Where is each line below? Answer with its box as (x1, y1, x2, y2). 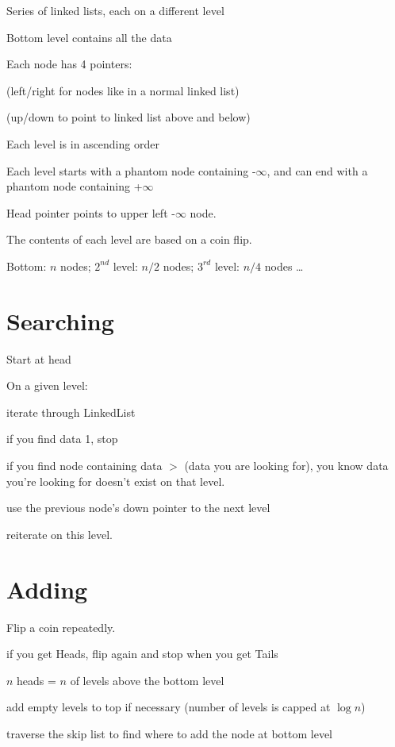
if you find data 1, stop (6, 430, 118, 447)
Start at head (6, 350, 71, 367)
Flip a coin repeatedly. (6, 618, 116, 635)
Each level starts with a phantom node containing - (6, 162, 256, 179)
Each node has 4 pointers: (6, 56, 132, 72)
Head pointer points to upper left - (6, 204, 175, 221)
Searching (6, 304, 114, 337)
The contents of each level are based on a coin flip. (6, 231, 252, 248)
